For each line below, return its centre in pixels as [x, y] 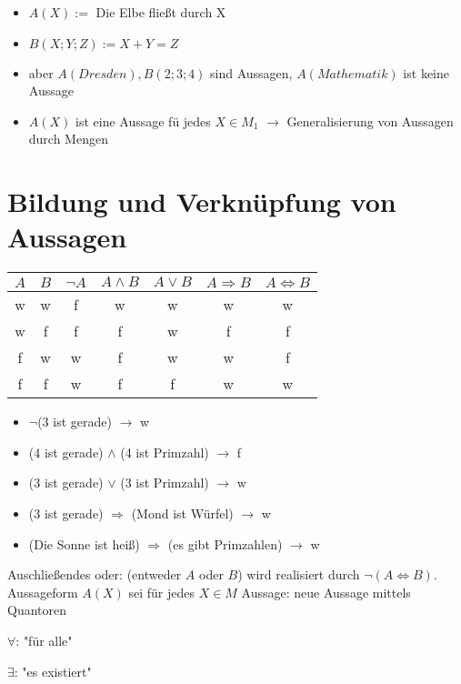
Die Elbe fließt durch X [161, 12]
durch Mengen [68, 139]
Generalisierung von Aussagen [370, 121]
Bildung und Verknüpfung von [202, 201]
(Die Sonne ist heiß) [84, 543]
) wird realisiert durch [299, 574]
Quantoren [37, 610]
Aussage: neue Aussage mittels [326, 592]
